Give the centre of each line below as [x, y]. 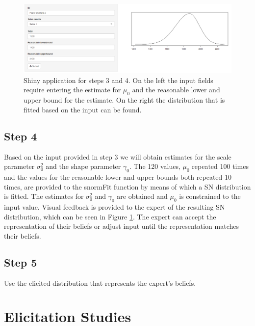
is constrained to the [210, 196]
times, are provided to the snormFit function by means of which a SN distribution [127, 186]
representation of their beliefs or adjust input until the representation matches [121, 226]
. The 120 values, [155, 166]
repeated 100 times [220, 166]
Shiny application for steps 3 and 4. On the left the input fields [118, 80]
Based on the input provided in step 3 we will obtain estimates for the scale [118, 156]
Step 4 [21, 136]
